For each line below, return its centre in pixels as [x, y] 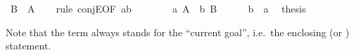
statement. [29, 46]
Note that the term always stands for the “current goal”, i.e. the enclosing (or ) [178, 32]
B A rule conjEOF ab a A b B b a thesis [158, 8]
